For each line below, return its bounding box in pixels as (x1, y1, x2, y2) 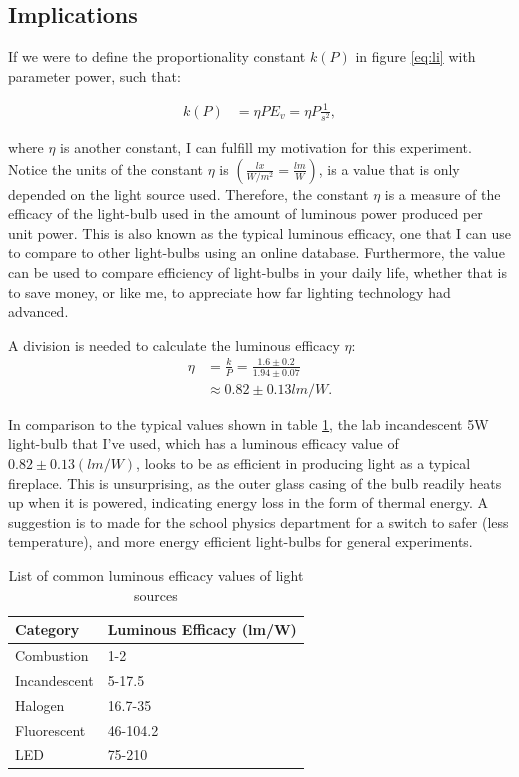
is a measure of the (384, 183, 501, 204)
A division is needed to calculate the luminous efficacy (8, 334, 340, 355)
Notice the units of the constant (8, 158, 203, 179)
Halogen (15, 694, 65, 715)
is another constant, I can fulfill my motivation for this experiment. (60, 137, 472, 158)
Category (15, 619, 80, 640)
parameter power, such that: (8, 65, 181, 86)
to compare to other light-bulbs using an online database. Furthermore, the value (8, 242, 505, 263)
